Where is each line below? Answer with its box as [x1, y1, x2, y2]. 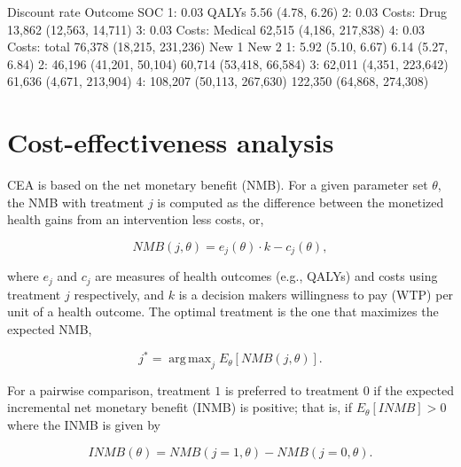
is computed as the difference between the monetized [157, 192, 444, 211]
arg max [168, 353, 212, 366]
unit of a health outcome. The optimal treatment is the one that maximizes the [7, 302, 439, 321]
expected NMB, [7, 319, 92, 338]
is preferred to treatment [224, 380, 360, 399]
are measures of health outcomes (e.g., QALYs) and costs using [95, 267, 438, 285]
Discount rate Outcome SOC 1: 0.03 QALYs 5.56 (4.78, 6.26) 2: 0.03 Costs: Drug [7, 3, 448, 20]
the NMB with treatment [7, 192, 145, 211]
